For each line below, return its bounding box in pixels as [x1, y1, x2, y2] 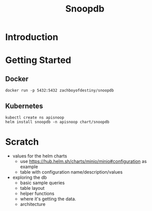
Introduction [5, 31, 59, 43]
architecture [20, 201, 45, 207]
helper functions [20, 190, 55, 196]
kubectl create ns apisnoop [5, 115, 65, 120]
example [20, 164, 38, 170]
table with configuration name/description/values [20, 169, 123, 175]
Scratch [5, 136, 39, 148]
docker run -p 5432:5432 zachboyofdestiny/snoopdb [5, 88, 114, 93]
